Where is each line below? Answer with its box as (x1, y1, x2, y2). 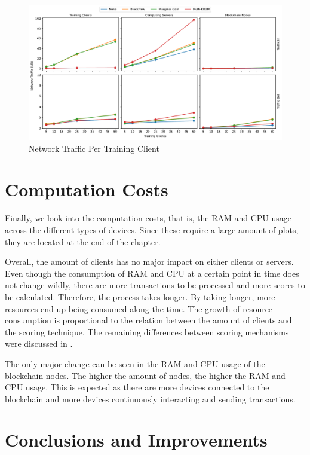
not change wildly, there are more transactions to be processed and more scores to (5, 279, 305, 291)
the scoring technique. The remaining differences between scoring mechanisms (5, 325, 289, 338)
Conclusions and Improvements (5, 427, 268, 452)
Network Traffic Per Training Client (29, 142, 159, 154)
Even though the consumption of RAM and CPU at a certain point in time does (5, 267, 299, 279)
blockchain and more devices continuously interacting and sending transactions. (5, 392, 296, 405)
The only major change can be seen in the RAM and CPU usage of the (5, 357, 265, 370)
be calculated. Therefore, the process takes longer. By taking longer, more (5, 290, 275, 303)
